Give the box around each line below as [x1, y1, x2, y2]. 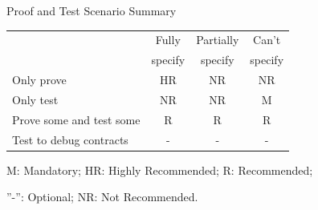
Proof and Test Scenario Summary [6, 2, 177, 18]
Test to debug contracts [12, 131, 128, 147]
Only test [12, 91, 59, 107]
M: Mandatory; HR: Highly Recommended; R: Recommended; [6, 161, 313, 178]
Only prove [12, 71, 67, 88]
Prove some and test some [12, 111, 141, 127]
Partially [196, 31, 239, 48]
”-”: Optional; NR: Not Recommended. [6, 188, 198, 205]
